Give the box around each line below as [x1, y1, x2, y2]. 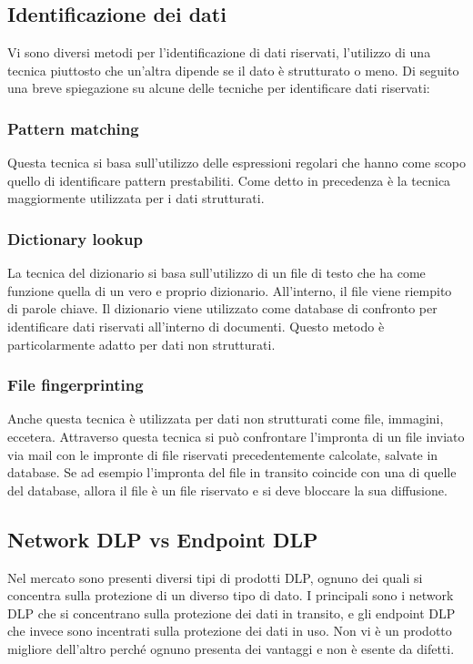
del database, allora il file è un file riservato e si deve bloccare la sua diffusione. [7, 480, 448, 499]
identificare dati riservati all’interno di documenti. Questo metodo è [7, 316, 385, 335]
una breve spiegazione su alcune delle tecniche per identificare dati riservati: [7, 78, 430, 97]
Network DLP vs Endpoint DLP [7, 525, 318, 553]
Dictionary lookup [7, 227, 143, 250]
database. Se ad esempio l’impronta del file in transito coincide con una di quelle [7, 463, 457, 482]
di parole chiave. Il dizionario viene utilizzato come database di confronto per [7, 299, 438, 318]
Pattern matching [7, 117, 139, 139]
